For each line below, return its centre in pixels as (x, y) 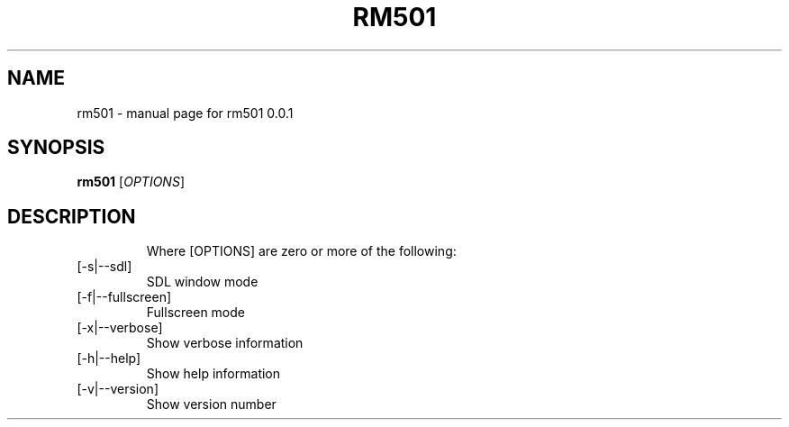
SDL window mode (202, 282)
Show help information (213, 374)
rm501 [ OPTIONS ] (131, 182)
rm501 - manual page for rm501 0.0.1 (185, 113)
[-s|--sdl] (104, 267)
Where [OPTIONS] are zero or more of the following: (301, 251)
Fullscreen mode (196, 313)
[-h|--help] (109, 359)
